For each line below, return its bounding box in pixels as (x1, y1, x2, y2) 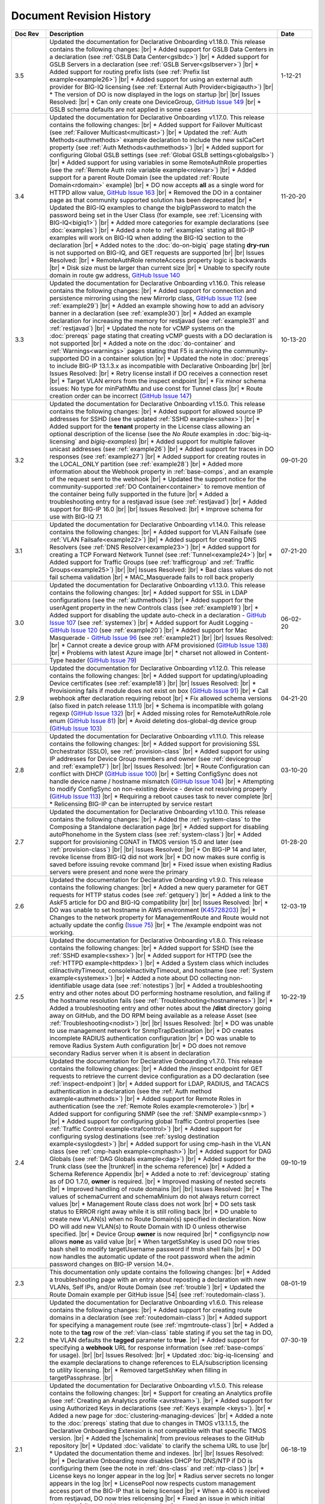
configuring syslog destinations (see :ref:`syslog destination (49, 1132, 220, 1140)
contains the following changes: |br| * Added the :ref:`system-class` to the (49, 815, 261, 824)
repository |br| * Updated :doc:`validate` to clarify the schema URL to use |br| (49, 1441, 270, 1450)
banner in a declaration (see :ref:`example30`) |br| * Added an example (49, 309, 252, 317)
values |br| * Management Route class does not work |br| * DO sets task (49, 1200, 256, 1208)
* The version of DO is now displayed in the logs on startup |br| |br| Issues (49, 90, 261, 99)
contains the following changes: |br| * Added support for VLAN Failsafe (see (49, 528, 267, 536)
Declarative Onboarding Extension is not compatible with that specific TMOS (49, 1426, 267, 1435)
